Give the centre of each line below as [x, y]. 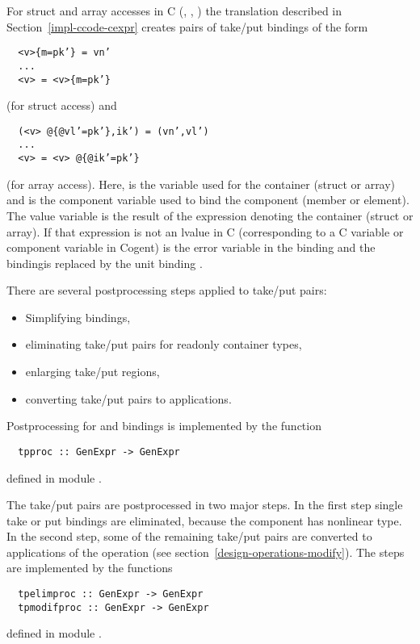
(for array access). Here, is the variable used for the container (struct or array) [201, 184]
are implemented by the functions [90, 568]
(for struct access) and [62, 105]
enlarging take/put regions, [92, 372]
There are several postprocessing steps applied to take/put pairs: [167, 290]
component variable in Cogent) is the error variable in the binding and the [191, 247]
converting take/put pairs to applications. [128, 398]
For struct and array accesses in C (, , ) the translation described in [174, 10]
